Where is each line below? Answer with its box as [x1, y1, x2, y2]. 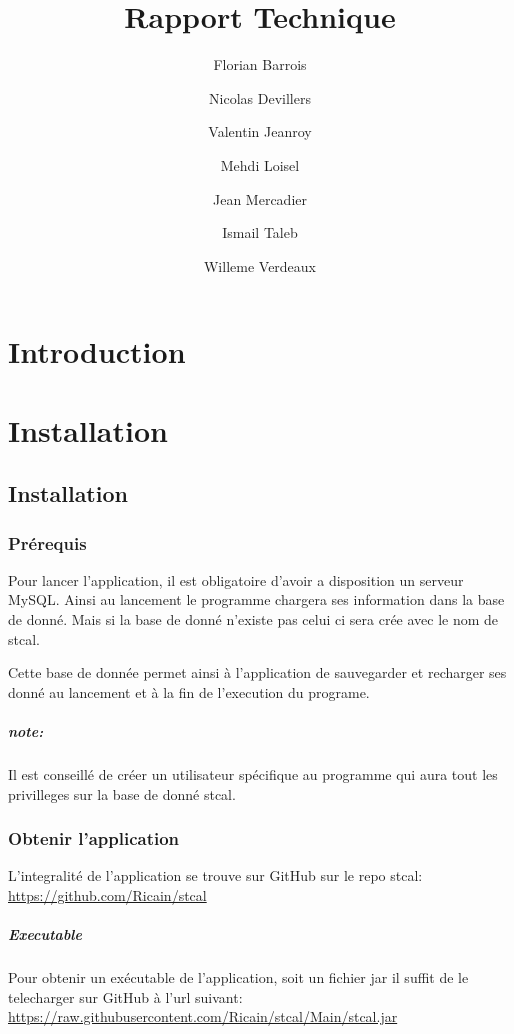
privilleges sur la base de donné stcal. [8, 783, 236, 804]
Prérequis [8, 530, 87, 555]
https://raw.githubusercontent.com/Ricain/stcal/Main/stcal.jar [8, 1006, 398, 1027]
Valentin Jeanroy [208, 121, 312, 142]
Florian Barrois [213, 54, 307, 75]
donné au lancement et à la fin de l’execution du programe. [8, 681, 370, 702]
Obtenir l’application [8, 826, 180, 851]
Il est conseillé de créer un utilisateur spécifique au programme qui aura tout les [8, 763, 498, 784]
